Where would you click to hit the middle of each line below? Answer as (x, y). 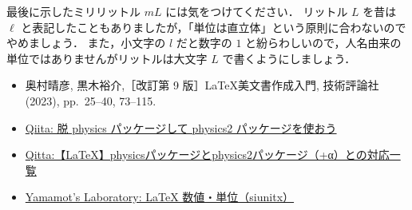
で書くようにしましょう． (289, 58)
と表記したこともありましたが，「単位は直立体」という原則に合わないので (214, 27)
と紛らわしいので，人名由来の (323, 43)
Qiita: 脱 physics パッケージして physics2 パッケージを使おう (181, 127)
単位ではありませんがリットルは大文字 (107, 58)
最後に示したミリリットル (73, 11)
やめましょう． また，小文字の (86, 43)
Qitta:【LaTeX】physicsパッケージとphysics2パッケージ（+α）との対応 (207, 155)
